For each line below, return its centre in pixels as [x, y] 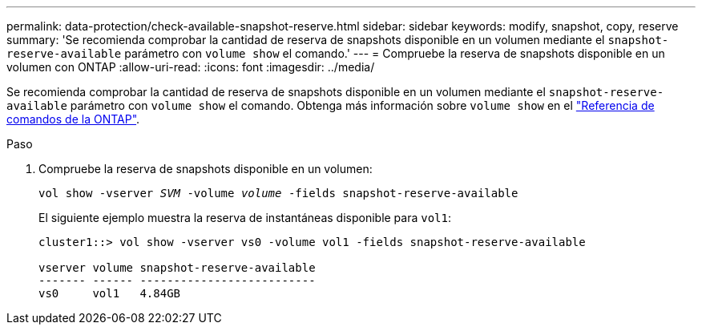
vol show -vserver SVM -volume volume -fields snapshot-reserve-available [278, 193]
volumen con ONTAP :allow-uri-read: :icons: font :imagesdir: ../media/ [191, 67]
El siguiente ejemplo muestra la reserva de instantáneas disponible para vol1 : [245, 218]
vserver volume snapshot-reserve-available [177, 268]
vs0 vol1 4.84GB [110, 293]
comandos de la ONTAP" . [73, 119]
